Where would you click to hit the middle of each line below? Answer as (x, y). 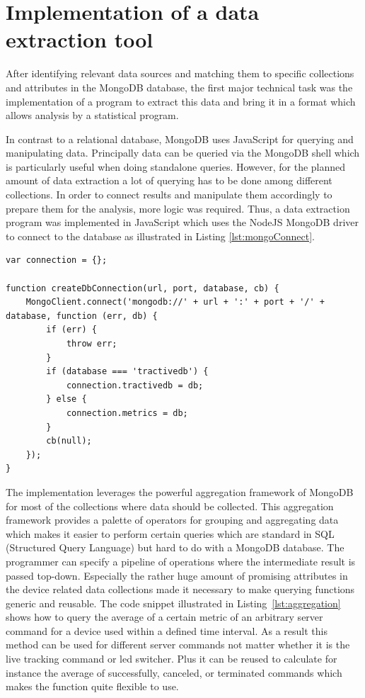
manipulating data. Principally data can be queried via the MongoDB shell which (183, 153)
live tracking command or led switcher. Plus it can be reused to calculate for (172, 659)
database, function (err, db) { (82, 316)
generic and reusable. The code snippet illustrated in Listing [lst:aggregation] (173, 603)
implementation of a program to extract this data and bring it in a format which (181, 101)
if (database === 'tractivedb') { (127, 372)
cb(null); (69, 441)
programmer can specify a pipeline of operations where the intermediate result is (181, 561)
